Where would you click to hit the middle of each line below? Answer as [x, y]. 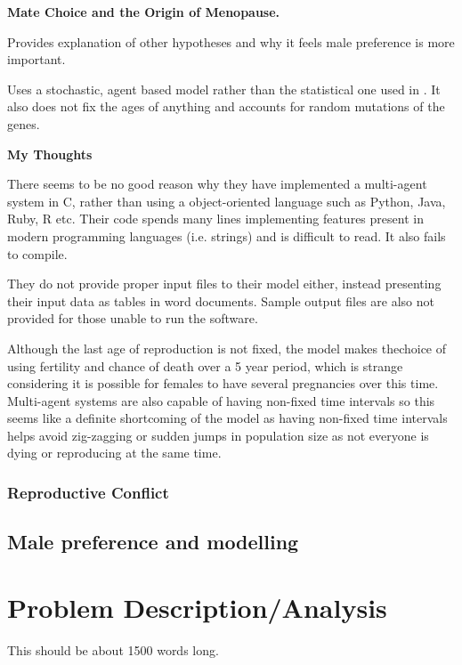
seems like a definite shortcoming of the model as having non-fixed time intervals [227, 418]
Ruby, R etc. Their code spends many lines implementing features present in [215, 219]
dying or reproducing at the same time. [114, 453]
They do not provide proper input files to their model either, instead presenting [224, 284]
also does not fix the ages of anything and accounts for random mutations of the [226, 106]
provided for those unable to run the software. [133, 318]
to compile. [37, 253]
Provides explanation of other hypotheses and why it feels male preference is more [231, 41]
